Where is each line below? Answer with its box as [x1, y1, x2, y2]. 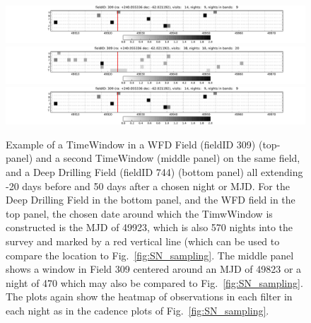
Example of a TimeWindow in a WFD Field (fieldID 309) [6, 136, 256, 151]
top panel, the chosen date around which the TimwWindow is [6, 206, 273, 221]
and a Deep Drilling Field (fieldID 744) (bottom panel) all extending [6, 164, 303, 179]
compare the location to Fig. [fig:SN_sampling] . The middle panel [6, 247, 294, 262]
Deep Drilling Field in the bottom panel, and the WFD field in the [6, 192, 295, 207]
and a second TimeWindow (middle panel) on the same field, [35, 151, 300, 165]
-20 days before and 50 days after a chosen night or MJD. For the [6, 178, 290, 193]
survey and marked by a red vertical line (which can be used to [6, 233, 280, 248]
